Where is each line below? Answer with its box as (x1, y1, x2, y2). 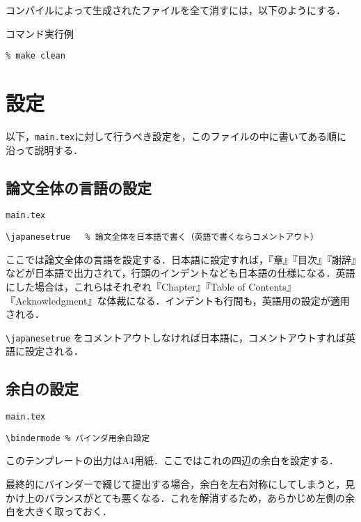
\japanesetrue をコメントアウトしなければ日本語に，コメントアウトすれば (6, 330, 346, 344)
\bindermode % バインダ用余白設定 (6, 433, 150, 443)
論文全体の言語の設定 (6, 176, 152, 198)
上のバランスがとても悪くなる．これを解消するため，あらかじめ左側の (24, 490, 345, 505)
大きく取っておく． (24, 504, 112, 519)
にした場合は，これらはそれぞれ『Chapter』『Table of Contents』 (6, 279, 296, 293)
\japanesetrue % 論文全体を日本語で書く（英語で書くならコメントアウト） (6, 232, 319, 243)
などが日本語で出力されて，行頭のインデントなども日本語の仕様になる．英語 (6, 266, 355, 280)
